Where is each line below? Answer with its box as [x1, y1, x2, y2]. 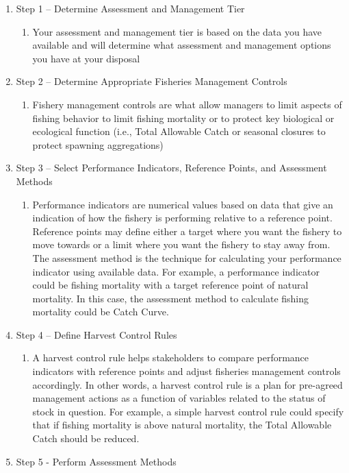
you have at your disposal [32, 51, 140, 65]
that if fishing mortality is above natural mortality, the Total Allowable [32, 417, 332, 432]
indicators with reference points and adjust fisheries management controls [32, 364, 341, 378]
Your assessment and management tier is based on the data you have [32, 24, 322, 38]
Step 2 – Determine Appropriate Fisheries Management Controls [16, 74, 287, 88]
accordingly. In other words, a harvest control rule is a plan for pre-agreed [32, 377, 343, 391]
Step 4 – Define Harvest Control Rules [16, 327, 177, 341]
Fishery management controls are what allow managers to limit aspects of [32, 97, 342, 111]
